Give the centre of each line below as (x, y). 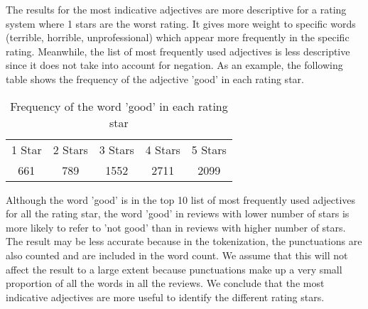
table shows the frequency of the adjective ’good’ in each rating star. (155, 78)
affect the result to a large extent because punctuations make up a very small (174, 269)
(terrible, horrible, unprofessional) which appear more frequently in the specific (178, 37)
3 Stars (117, 149)
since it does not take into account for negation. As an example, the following (174, 65)
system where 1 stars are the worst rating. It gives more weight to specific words (181, 23)
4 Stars (163, 149)
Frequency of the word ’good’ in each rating (119, 106)
